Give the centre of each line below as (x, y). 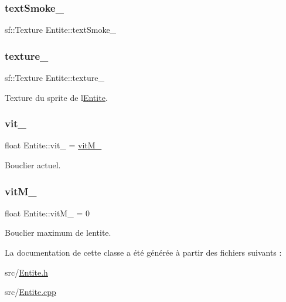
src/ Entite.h (26, 272)
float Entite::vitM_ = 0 (47, 213)
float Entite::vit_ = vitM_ (53, 145)
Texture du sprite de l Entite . (56, 97)
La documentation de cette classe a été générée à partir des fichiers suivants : (143, 252)
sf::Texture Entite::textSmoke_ (61, 30)
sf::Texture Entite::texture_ (55, 78)
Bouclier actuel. (33, 165)
